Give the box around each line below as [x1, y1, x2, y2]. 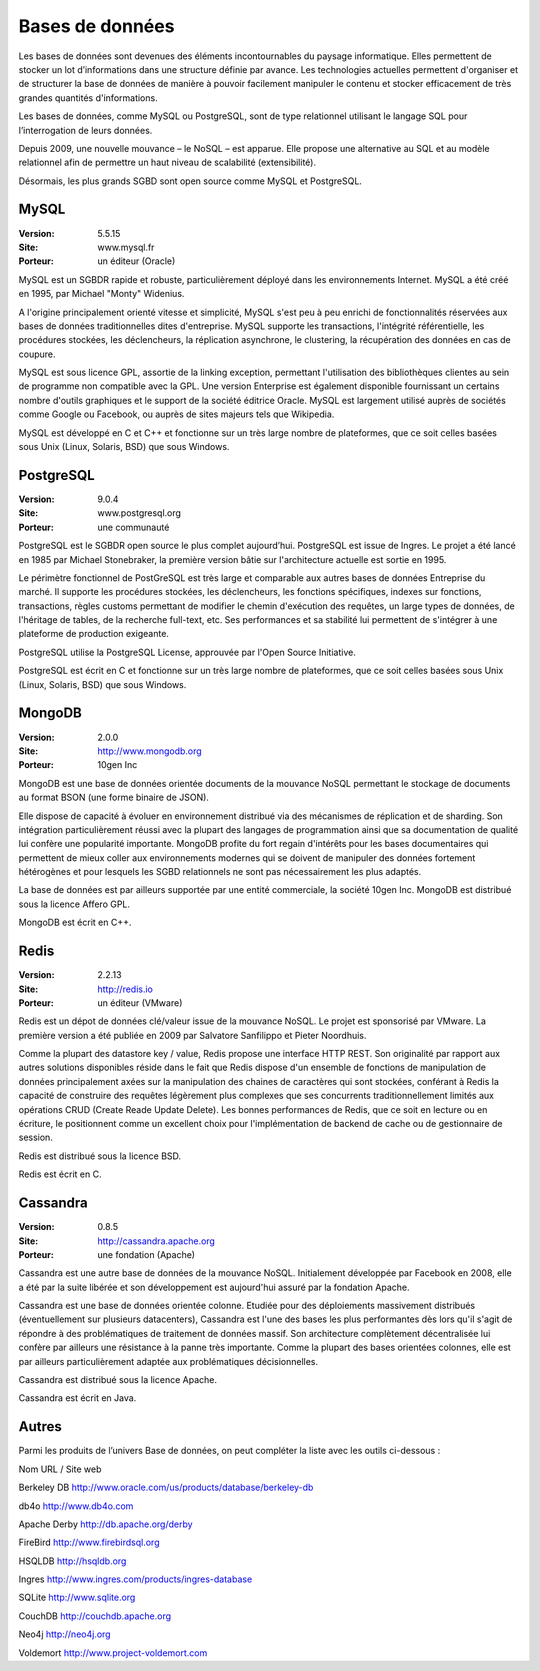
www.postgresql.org [97, 507, 182, 519]
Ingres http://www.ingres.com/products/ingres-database [18, 1573, 253, 1585]
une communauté [97, 521, 170, 533]
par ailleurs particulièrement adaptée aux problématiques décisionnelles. [18, 1355, 319, 1367]
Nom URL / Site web [18, 1463, 102, 1475]
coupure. [18, 348, 56, 360]
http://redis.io [97, 983, 154, 995]
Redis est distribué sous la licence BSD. [18, 1150, 182, 1162]
